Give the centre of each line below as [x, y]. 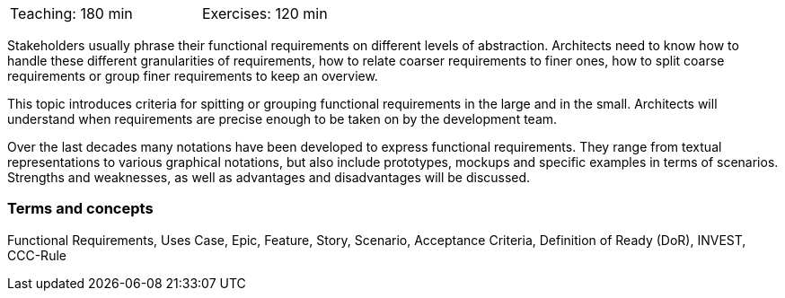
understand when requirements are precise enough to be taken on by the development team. [282, 119]
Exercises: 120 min [265, 13]
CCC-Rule [37, 255]
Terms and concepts [80, 209]
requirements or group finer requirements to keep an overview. [193, 76]
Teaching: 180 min [71, 13]
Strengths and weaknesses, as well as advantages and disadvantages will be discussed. [269, 177]
